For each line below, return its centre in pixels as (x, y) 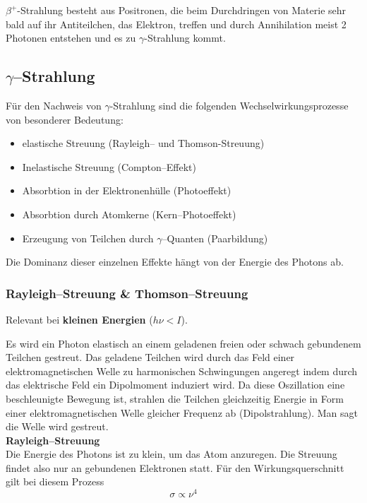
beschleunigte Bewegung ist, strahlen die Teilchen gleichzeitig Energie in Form (175, 398)
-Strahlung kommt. (185, 38)
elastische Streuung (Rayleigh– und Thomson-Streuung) (143, 143)
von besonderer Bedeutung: (65, 119)
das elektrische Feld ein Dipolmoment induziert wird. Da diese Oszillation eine (175, 385)
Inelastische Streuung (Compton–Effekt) (109, 166)
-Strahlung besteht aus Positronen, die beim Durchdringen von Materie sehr (182, 10)
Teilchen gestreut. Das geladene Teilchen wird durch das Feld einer (150, 357)
